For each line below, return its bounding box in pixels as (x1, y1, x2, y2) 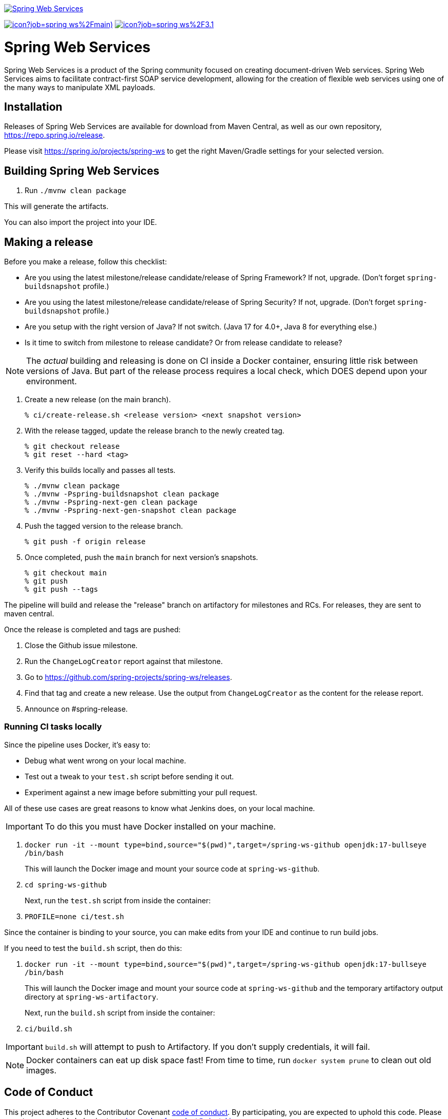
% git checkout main (25, 569, 107, 577)
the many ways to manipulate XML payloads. (4, 82, 155, 92)
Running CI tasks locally (4, 721, 102, 732)
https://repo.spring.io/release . (4, 131, 105, 140)
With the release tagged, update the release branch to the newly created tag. (25, 426, 284, 436)
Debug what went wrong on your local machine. (25, 756, 187, 765)
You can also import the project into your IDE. (4, 218, 157, 227)
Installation (4, 100, 63, 113)
